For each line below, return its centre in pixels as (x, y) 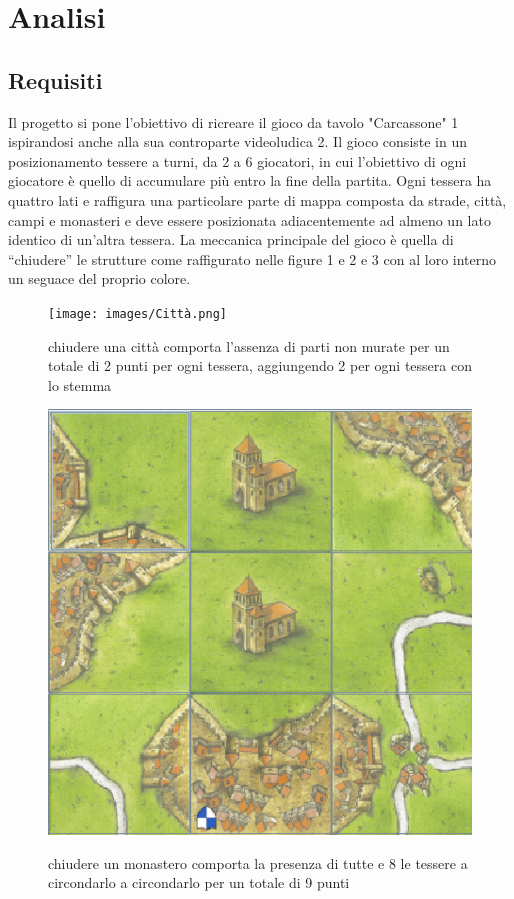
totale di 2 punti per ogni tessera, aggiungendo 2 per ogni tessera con (260, 365)
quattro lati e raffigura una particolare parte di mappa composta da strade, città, (257, 199)
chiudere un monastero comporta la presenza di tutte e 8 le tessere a (258, 862)
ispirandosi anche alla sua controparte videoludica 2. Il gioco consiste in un (238, 141)
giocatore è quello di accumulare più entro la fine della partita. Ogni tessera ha (250, 180)
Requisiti (55, 79)
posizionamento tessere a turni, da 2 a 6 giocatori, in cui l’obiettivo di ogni (237, 160)
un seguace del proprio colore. (99, 278)
